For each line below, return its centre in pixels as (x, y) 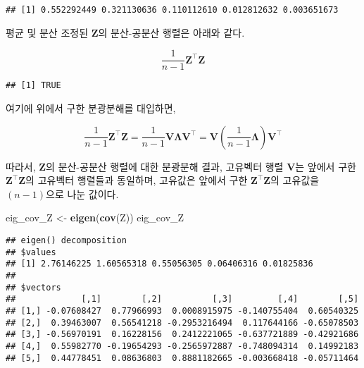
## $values (31, 252)
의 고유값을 (295, 180)
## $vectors (33, 287)
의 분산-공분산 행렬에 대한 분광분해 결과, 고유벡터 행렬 (165, 166)
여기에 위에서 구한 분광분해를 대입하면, (91, 108)
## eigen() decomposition (66, 240)
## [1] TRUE (33, 86)
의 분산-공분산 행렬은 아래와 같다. (171, 32)
